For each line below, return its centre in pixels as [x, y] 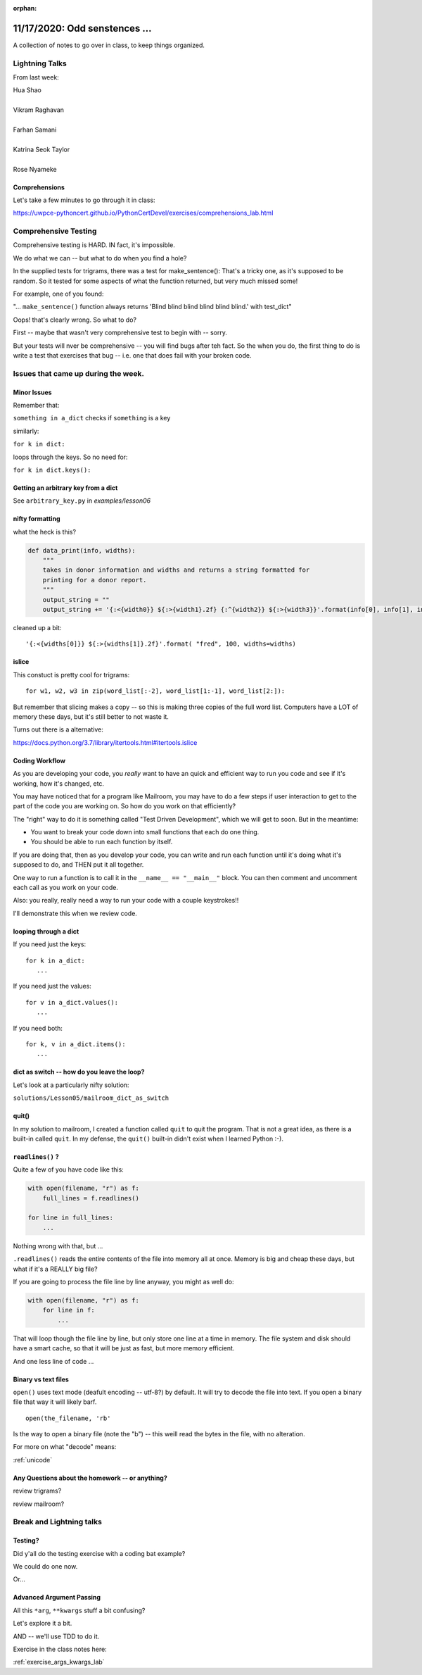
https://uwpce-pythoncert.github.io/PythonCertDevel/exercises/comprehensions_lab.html [143, 213]
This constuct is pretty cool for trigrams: [71, 675]
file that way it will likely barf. [55, 1402]
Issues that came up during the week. [78, 373]
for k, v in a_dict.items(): [76, 1044]
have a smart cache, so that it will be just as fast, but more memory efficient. [124, 1348]
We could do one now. [45, 1566]
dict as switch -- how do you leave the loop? [79, 1072]
